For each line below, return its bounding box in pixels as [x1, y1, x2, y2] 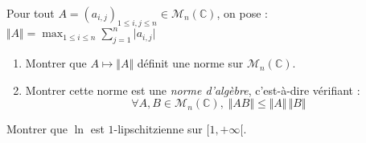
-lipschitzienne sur [113, 121, 203, 137]
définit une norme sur [137, 55, 244, 71]
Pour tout [6, 5, 55, 21]
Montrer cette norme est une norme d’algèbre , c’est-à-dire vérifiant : [25, 81, 360, 98]
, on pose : [216, 5, 268, 21]
